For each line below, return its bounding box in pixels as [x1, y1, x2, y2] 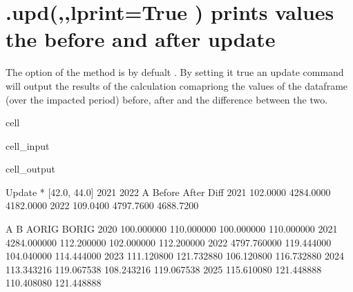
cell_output [6, 162, 55, 176]
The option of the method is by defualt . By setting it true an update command [6, 65, 344, 79]
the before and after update [6, 25, 276, 53]
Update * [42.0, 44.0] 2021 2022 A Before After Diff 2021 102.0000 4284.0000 [6, 184, 331, 199]
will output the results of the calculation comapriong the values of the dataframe [6, 78, 348, 93]
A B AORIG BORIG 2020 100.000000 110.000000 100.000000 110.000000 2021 [6, 222, 338, 236]
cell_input [6, 138, 50, 153]
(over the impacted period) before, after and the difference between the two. [6, 92, 328, 106]
